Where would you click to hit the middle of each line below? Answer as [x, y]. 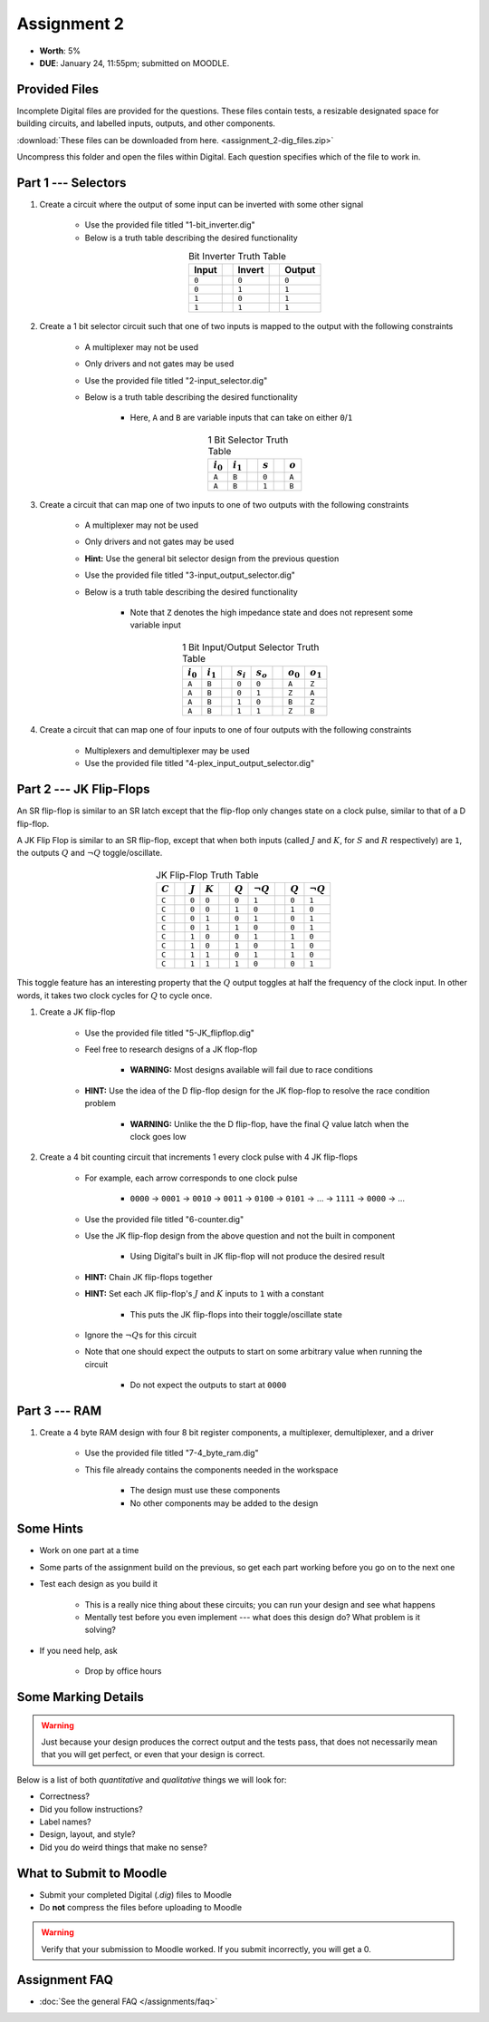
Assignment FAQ [65, 1980]
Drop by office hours [123, 1671]
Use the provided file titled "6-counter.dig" [164, 1219]
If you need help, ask [78, 1650]
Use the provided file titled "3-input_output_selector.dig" [190, 575]
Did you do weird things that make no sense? [123, 1847]
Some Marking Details [80, 1697]
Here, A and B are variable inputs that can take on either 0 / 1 [241, 418]
